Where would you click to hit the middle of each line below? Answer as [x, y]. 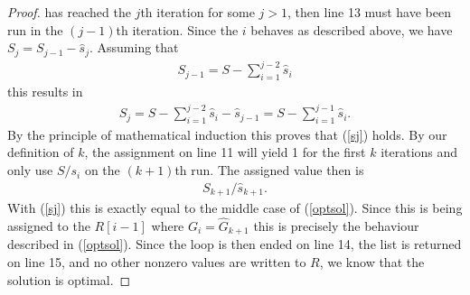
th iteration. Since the [177, 29]
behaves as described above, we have [352, 29]
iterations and [419, 152]
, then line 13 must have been [369, 12]
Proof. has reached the [69, 12]
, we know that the [372, 262]
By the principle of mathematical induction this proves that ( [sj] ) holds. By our [227, 134]
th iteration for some [197, 12]
